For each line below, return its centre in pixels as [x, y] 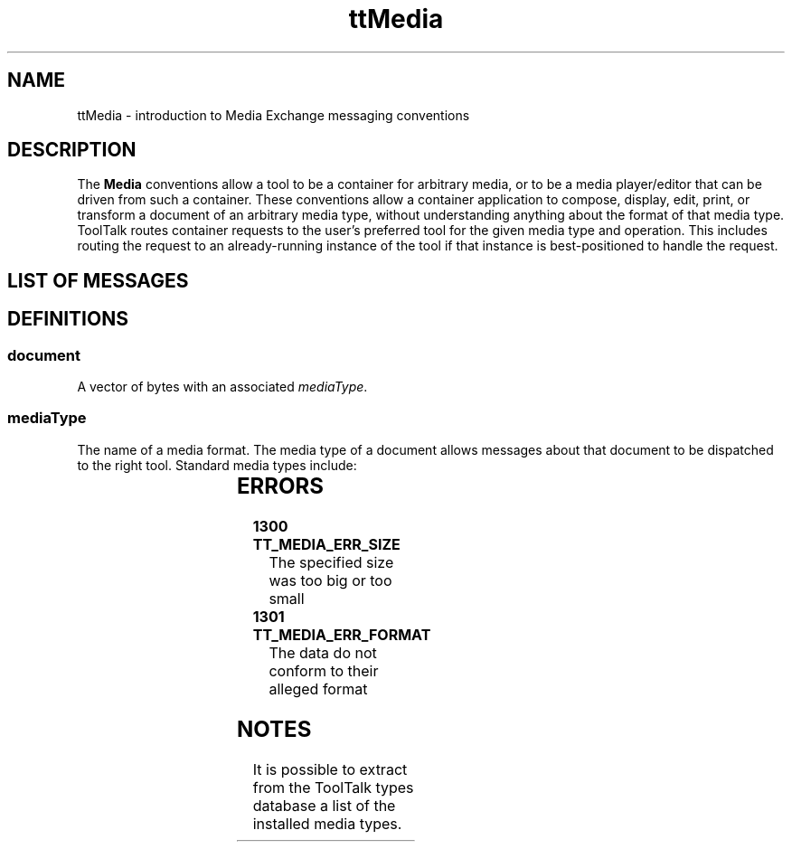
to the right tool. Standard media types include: [217, 465]
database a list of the [324, 805]
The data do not [323, 652]
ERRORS [281, 486]
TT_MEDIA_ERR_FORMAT [342, 634]
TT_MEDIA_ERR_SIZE [326, 544]
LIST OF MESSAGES [98, 280]
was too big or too [330, 580]
